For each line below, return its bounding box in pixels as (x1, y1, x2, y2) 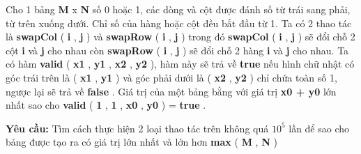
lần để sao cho (289, 121, 350, 135)
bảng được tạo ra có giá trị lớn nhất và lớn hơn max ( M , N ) (6, 134, 277, 149)
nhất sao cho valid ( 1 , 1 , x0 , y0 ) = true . (6, 98, 206, 112)
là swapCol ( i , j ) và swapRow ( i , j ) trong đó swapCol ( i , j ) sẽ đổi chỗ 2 (6, 29, 355, 44)
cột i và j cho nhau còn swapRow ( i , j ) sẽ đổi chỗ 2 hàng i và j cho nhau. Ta (6, 43, 349, 57)
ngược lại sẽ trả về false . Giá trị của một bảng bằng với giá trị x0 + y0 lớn (6, 84, 337, 98)
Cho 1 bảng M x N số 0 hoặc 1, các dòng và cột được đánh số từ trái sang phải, (6, 2, 351, 16)
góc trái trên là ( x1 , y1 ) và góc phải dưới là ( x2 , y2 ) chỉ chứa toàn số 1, (6, 70, 337, 84)
